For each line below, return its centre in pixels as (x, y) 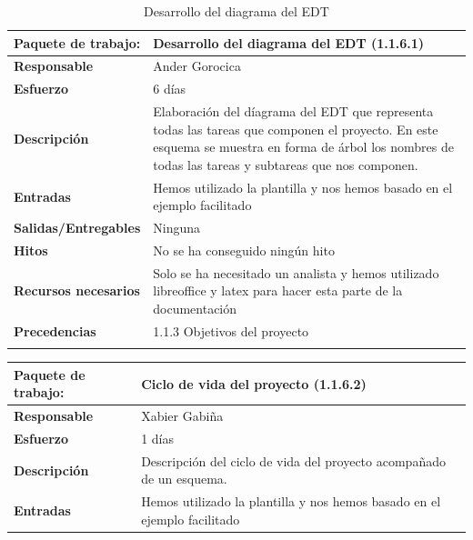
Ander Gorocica (197, 66)
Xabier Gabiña (182, 416)
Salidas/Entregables (77, 228)
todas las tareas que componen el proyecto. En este (296, 129)
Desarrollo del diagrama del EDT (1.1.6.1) (289, 42)
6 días (170, 89)
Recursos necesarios (77, 290)
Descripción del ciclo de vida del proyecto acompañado (293, 460)
